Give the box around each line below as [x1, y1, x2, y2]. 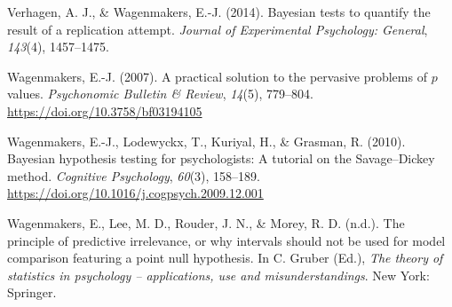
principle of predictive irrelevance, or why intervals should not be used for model [7, 231, 446, 249]
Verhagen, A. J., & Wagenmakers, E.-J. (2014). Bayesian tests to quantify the [7, 3, 431, 20]
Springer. [7, 283, 57, 302]
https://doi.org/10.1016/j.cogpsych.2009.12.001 [7, 184, 264, 202]
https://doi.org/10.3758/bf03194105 [7, 101, 202, 120]
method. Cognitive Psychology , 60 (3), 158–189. [7, 166, 261, 185]
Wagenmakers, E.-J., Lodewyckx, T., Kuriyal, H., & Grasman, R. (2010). [7, 131, 406, 150]
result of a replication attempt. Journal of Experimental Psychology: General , [7, 20, 428, 38]
